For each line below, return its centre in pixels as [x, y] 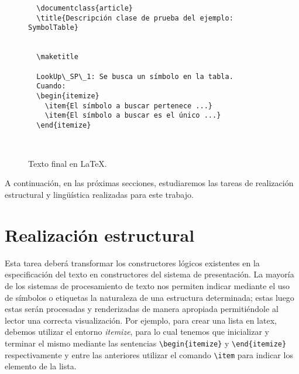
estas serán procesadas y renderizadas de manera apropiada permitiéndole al [142, 309]
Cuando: [51, 86]
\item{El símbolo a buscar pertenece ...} [128, 106]
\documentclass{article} [85, 8]
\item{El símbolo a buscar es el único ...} [133, 116]
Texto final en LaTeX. [68, 163]
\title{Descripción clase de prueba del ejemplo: [135, 18]
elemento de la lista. [41, 366]
